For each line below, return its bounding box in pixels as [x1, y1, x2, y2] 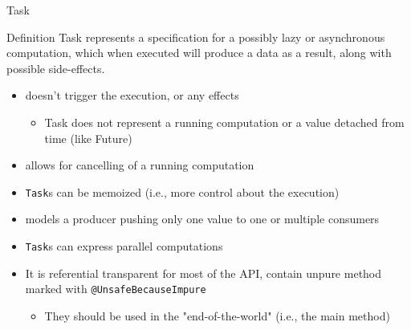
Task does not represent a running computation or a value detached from [44, 113, 405, 130]
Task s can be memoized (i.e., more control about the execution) [25, 183, 340, 200]
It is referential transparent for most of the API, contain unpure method [25, 264, 382, 281]
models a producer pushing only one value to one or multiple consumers [25, 210, 380, 227]
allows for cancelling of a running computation [25, 157, 254, 173]
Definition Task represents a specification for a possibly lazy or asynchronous [6, 28, 385, 45]
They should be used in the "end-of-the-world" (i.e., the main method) [44, 307, 390, 324]
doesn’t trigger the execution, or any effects [25, 87, 239, 104]
